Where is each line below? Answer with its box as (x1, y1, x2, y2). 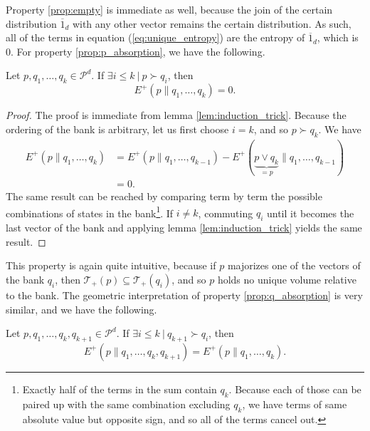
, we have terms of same (242, 396, 347, 411)
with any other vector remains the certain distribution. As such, (72, 16, 351, 31)
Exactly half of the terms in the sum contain (22, 381, 217, 396)
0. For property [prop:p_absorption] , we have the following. (6, 43, 265, 58)
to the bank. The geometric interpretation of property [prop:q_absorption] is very (6, 287, 363, 302)
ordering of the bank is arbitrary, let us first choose (6, 121, 229, 136)
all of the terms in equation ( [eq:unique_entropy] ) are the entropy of (6, 30, 305, 45)
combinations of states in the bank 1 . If (6, 203, 174, 220)
